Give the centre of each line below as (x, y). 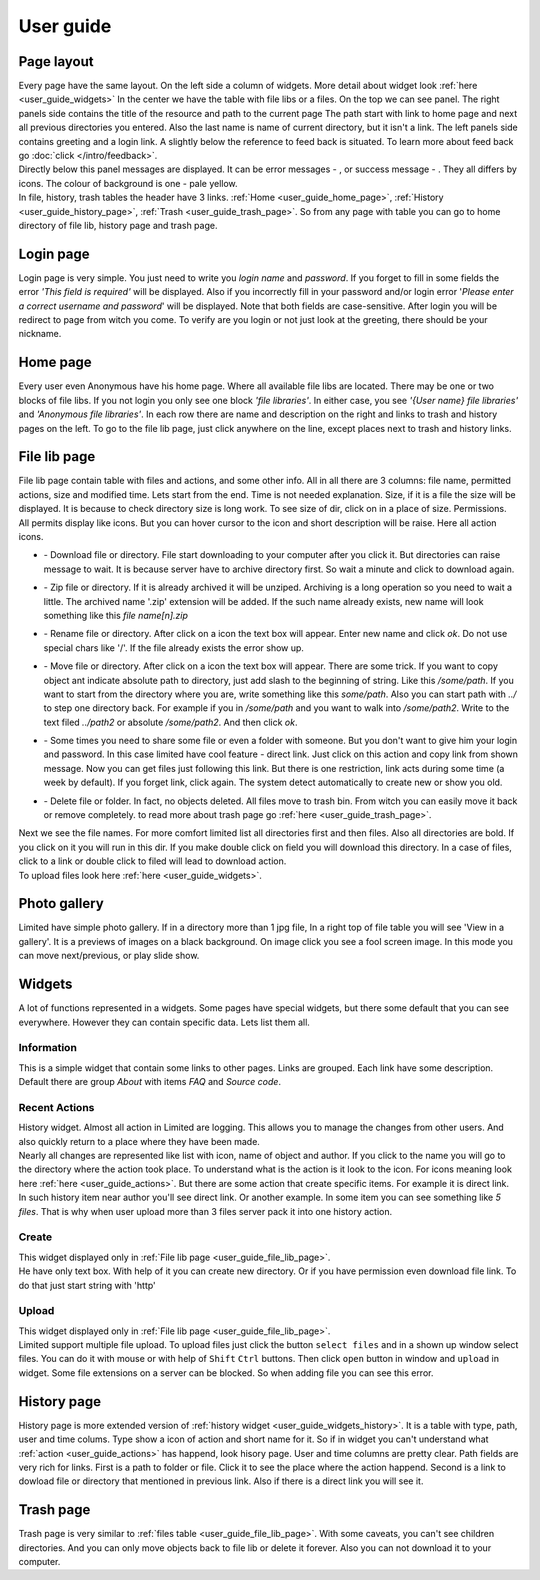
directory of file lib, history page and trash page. (118, 225)
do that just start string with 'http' (87, 1285)
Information (47, 1048)
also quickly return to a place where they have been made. (139, 1141)
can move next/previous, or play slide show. (109, 956)
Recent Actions (56, 1107)
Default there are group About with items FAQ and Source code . (150, 1082)
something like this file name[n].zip (116, 615)
